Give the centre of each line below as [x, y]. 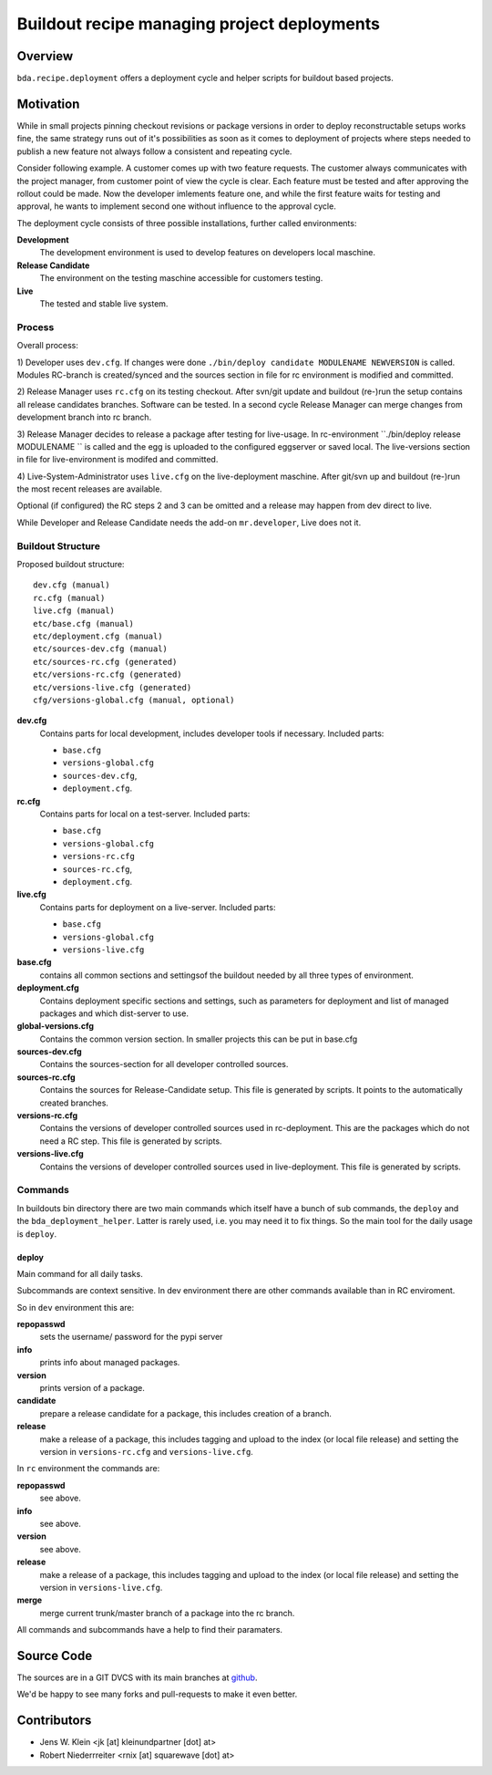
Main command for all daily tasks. [80, 1273]
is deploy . [37, 1234]
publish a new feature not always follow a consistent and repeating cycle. [154, 151]
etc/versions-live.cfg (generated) [113, 687]
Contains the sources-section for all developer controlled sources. [164, 1064]
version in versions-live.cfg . [101, 1587]
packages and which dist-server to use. [114, 1013]
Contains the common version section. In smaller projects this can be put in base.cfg [199, 1039]
